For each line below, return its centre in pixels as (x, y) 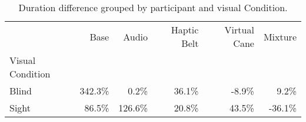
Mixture (280, 36)
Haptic (185, 30)
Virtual (239, 30)
